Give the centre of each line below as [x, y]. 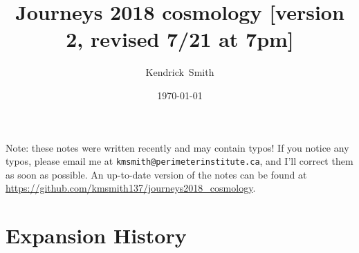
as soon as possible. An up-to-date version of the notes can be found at [156, 174]
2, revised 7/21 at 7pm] [180, 39]
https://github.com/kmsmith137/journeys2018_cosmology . [131, 188]
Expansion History [96, 235]
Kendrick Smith [180, 72]
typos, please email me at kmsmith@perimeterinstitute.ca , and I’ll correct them [179, 161]
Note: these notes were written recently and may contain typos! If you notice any [177, 147]
